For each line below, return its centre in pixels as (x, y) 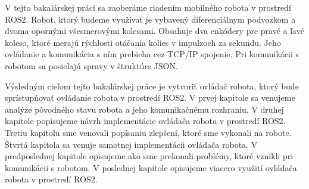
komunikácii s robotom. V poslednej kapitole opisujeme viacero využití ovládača (151, 167)
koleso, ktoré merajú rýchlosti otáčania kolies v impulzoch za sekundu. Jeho (143, 42)
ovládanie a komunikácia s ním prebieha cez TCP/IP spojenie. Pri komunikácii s (152, 54)
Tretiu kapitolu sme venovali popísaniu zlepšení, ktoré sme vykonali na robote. (148, 132)
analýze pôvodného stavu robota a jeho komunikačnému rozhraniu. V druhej (144, 109)
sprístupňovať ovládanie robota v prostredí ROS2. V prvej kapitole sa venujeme (150, 97)
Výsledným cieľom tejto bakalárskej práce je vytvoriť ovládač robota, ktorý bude (152, 86)
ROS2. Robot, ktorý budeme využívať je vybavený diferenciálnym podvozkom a (150, 19)
